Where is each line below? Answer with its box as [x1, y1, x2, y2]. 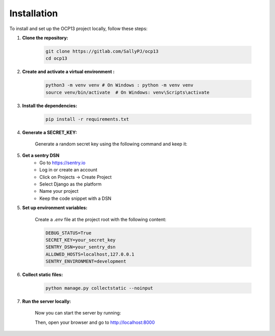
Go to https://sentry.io [39, 160, 86, 166]
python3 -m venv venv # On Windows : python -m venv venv [45, 82, 194, 88]
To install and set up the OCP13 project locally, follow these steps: [9, 25, 148, 32]
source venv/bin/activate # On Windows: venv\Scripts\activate [45, 89, 210, 95]
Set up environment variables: [22, 204, 88, 211]
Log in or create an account [39, 167, 98, 173]
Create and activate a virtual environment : [22, 69, 115, 75]
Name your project [39, 188, 79, 194]
